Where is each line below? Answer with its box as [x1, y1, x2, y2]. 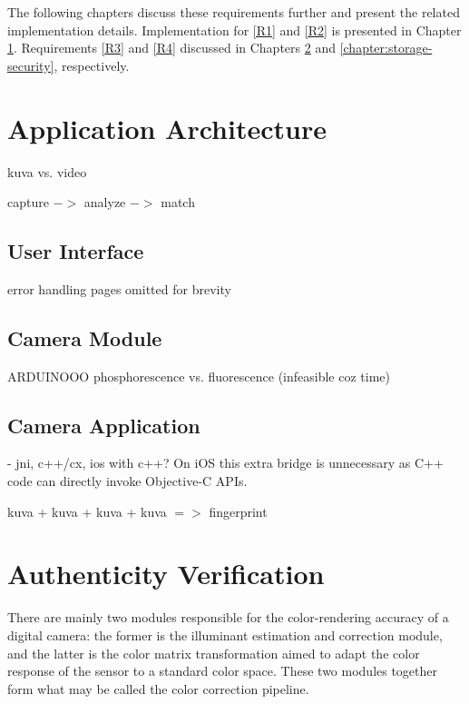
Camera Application [7, 411, 200, 439]
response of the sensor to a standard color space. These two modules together [7, 661, 438, 680]
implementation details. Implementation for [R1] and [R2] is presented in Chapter [7, 20, 462, 39]
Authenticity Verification [7, 555, 325, 592]
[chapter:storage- [339, 38, 433, 57]
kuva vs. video [7, 162, 87, 181]
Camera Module [7, 323, 162, 352]
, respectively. [54, 55, 130, 74]
